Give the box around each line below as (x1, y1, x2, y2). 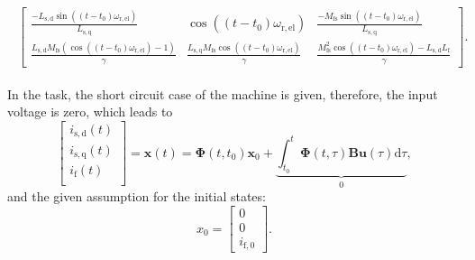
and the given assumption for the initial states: (7, 187, 266, 206)
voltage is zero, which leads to (7, 102, 173, 121)
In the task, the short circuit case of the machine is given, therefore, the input (7, 84, 438, 103)
